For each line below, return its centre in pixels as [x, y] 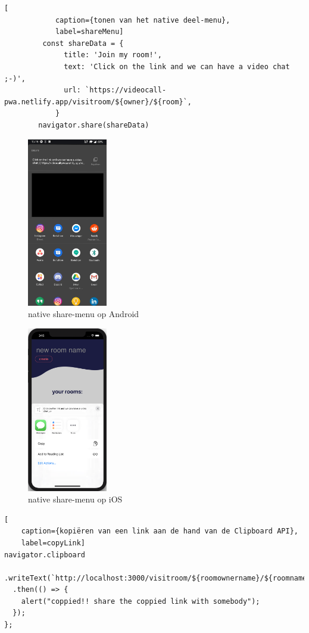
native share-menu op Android [84, 314]
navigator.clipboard [45, 555]
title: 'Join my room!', [113, 55]
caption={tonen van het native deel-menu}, [143, 20]
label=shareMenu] [89, 32]
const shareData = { [83, 43]
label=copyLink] [53, 543]
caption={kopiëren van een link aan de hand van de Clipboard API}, [160, 531]
